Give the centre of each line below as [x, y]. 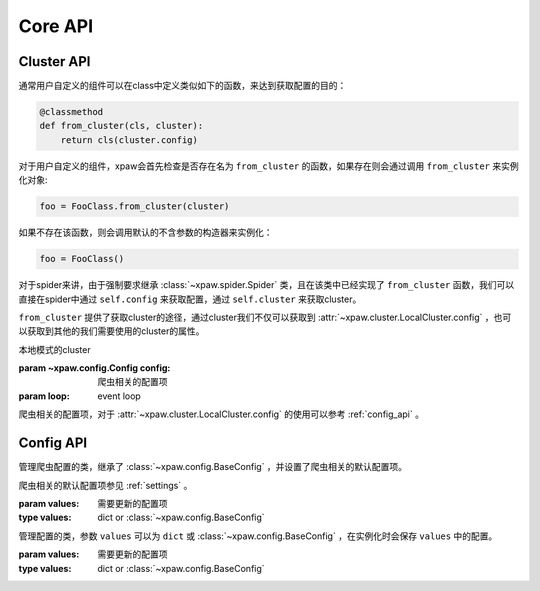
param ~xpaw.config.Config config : [94, 368]
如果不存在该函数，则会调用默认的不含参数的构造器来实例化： [145, 232]
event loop [119, 396]
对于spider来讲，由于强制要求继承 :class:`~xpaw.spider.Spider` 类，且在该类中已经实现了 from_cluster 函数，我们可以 [266, 285]
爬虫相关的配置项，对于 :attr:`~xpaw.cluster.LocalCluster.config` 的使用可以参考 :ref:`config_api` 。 [221, 414]
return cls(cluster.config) [129, 139]
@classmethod [71, 112]
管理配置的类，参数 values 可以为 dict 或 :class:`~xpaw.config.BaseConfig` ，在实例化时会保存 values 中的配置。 [258, 536]
